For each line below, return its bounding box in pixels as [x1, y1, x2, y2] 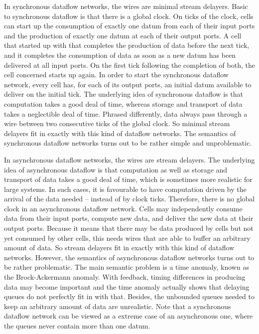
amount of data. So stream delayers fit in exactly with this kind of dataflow [4, 242, 235, 253]
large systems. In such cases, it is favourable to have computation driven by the [4, 183, 247, 194]
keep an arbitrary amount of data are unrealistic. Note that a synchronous [4, 301, 231, 311]
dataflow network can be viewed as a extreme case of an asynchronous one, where [4, 311, 253, 321]
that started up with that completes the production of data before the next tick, [4, 40, 250, 50]
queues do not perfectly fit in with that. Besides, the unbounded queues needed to [4, 291, 255, 302]
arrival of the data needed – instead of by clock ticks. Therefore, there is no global [4, 193, 255, 204]
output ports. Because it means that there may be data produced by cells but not [4, 223, 254, 233]
